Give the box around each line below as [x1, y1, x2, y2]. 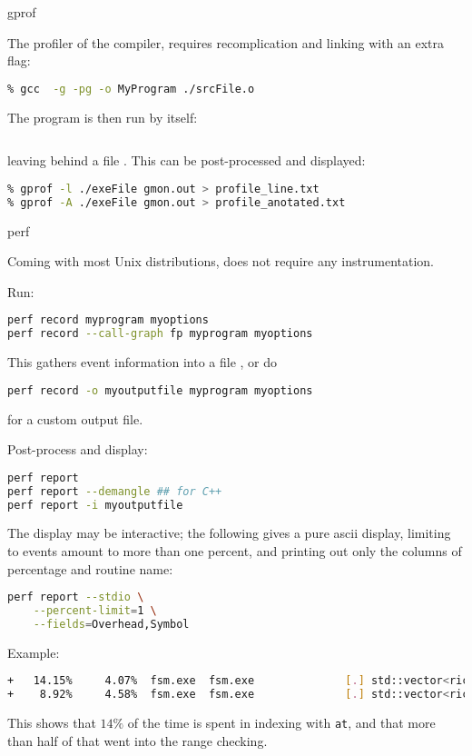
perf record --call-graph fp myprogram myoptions [7, 327, 313, 341]
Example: [7, 642, 60, 661]
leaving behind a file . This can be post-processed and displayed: [7, 151, 366, 170]
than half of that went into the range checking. [7, 731, 268, 750]
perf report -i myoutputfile [7, 498, 183, 512]
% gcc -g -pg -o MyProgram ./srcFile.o [7, 82, 255, 95]
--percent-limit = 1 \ [33, 604, 157, 618]
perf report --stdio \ [7, 591, 144, 604]
